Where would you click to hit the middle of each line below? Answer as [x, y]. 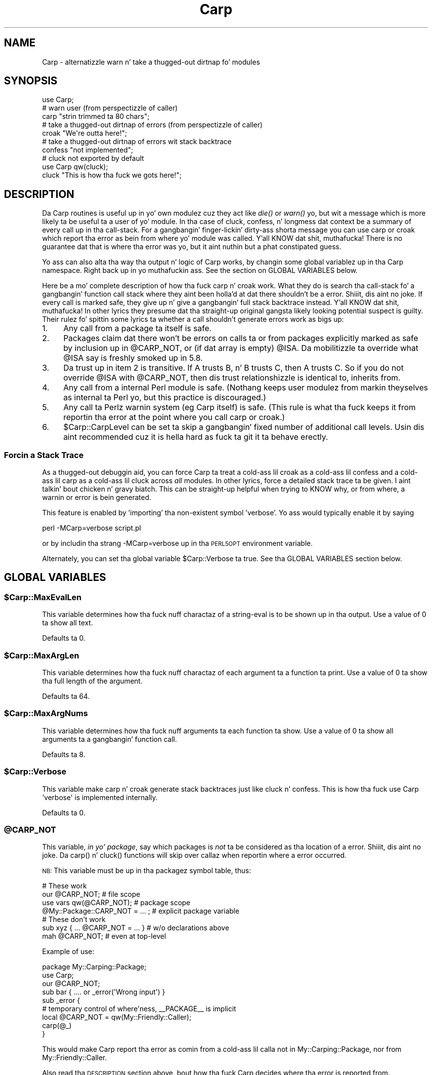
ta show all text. [68, 623]
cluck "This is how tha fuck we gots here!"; [112, 175]
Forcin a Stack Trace [44, 455]
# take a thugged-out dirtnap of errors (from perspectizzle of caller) [152, 125]
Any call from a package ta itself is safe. [137, 328]
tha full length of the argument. [92, 681]
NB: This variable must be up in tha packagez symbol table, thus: [146, 871]
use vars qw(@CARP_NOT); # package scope [116, 903]
